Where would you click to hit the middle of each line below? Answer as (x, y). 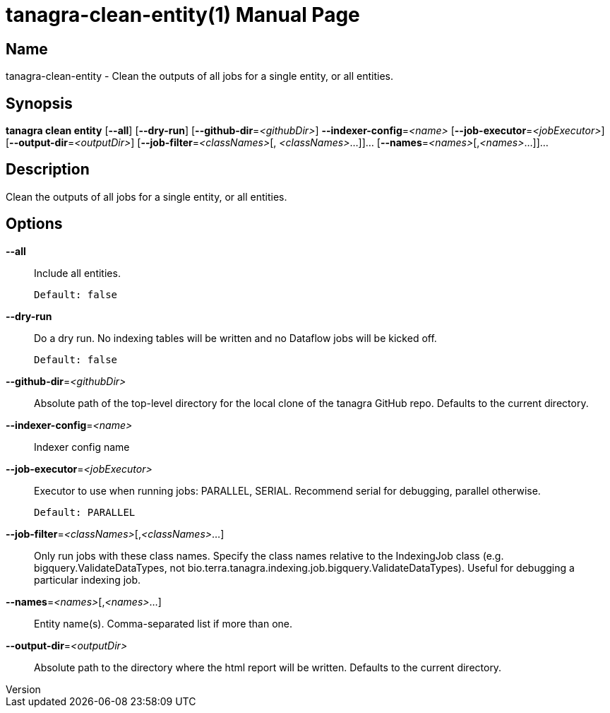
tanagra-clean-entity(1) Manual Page (183, 15)
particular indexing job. (88, 579)
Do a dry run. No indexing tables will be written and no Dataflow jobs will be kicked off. (235, 338)
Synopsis (39, 103)
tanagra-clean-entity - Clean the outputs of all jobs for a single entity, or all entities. (200, 76)
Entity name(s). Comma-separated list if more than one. (163, 623)
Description (48, 170)
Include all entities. (77, 273)
